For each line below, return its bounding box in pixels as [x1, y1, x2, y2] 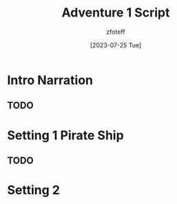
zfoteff [106, 28, 125, 36]
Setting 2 [7, 183, 61, 198]
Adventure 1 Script [61, 5, 170, 21]
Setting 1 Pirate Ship [7, 127, 124, 143]
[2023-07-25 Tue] [90, 41, 142, 49]
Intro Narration [7, 72, 93, 88]
